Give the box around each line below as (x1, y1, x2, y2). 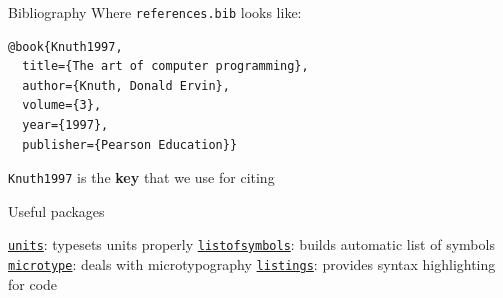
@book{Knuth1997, (8, 39, 123, 54)
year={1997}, (22, 118, 109, 133)
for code (8, 273, 58, 294)
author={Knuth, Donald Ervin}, (22, 78, 230, 93)
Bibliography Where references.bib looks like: (8, 2, 302, 22)
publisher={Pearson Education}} (22, 137, 238, 152)
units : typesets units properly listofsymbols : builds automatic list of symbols (8, 234, 495, 255)
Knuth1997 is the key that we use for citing (8, 167, 275, 188)
